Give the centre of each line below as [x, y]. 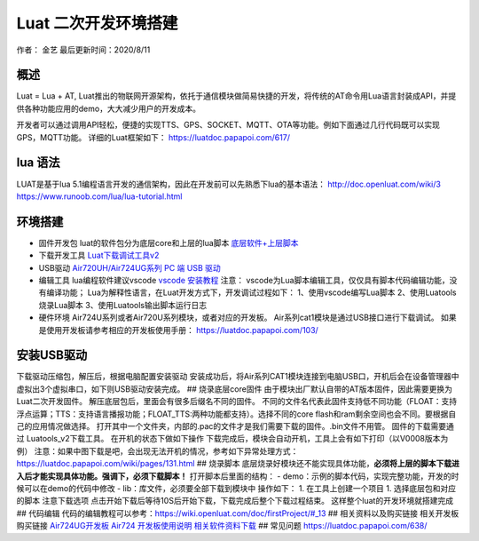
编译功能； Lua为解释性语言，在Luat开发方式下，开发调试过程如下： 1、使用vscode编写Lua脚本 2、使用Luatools [251, 292]
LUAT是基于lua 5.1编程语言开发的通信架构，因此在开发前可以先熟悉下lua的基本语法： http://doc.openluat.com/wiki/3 [228, 184]
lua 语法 [38, 163]
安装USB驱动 [52, 355]
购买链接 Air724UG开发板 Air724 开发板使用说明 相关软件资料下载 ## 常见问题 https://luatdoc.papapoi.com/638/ [222, 526]
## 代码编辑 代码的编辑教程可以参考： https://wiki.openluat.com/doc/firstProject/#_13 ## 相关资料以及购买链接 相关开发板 [238, 513]
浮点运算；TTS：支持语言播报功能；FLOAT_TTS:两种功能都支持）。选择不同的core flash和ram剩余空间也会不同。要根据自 [236, 414]
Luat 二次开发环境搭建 [97, 23]
